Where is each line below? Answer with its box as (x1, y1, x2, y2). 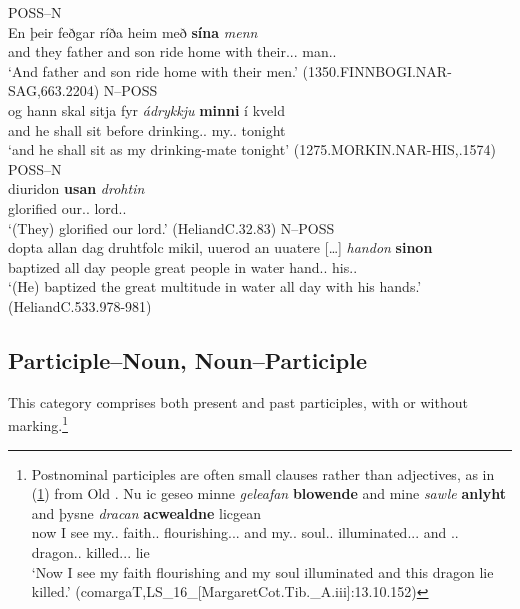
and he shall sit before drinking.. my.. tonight (8, 119, 286, 140)
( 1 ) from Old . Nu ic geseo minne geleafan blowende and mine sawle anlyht (31, 483, 506, 504)
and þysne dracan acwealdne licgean (31, 502, 262, 523)
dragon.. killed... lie (31, 541, 150, 562)
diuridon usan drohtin (8, 178, 145, 199)
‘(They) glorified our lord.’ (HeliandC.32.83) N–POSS (8, 217, 335, 238)
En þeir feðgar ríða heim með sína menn (8, 21, 258, 42)
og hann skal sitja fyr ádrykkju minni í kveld (8, 99, 285, 120)
